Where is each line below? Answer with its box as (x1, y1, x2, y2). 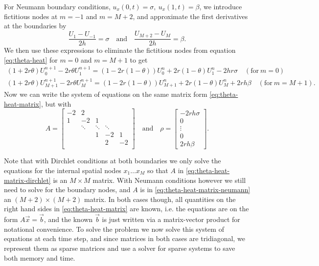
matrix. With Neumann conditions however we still (92, 175, 246, 185)
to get (130, 54, 148, 65)
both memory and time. (4, 252, 75, 263)
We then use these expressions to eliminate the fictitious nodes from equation (4, 45, 236, 55)
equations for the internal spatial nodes (4, 165, 121, 175)
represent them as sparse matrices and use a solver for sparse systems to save (4, 243, 235, 253)
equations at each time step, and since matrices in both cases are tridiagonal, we (4, 233, 245, 244)
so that (147, 165, 168, 175)
